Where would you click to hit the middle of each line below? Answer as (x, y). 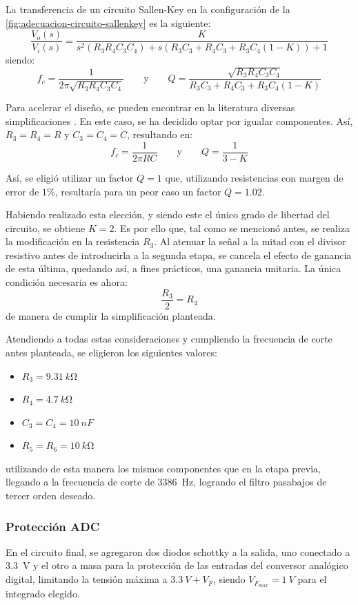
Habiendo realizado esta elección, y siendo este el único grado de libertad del (168, 214)
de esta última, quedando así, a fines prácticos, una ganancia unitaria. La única (173, 268)
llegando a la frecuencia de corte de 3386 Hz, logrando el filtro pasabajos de (166, 482)
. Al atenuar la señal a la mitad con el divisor (250, 241)
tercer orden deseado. (51, 496)
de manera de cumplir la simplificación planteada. (111, 315)
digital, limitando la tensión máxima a (87, 579)
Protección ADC (53, 526)
